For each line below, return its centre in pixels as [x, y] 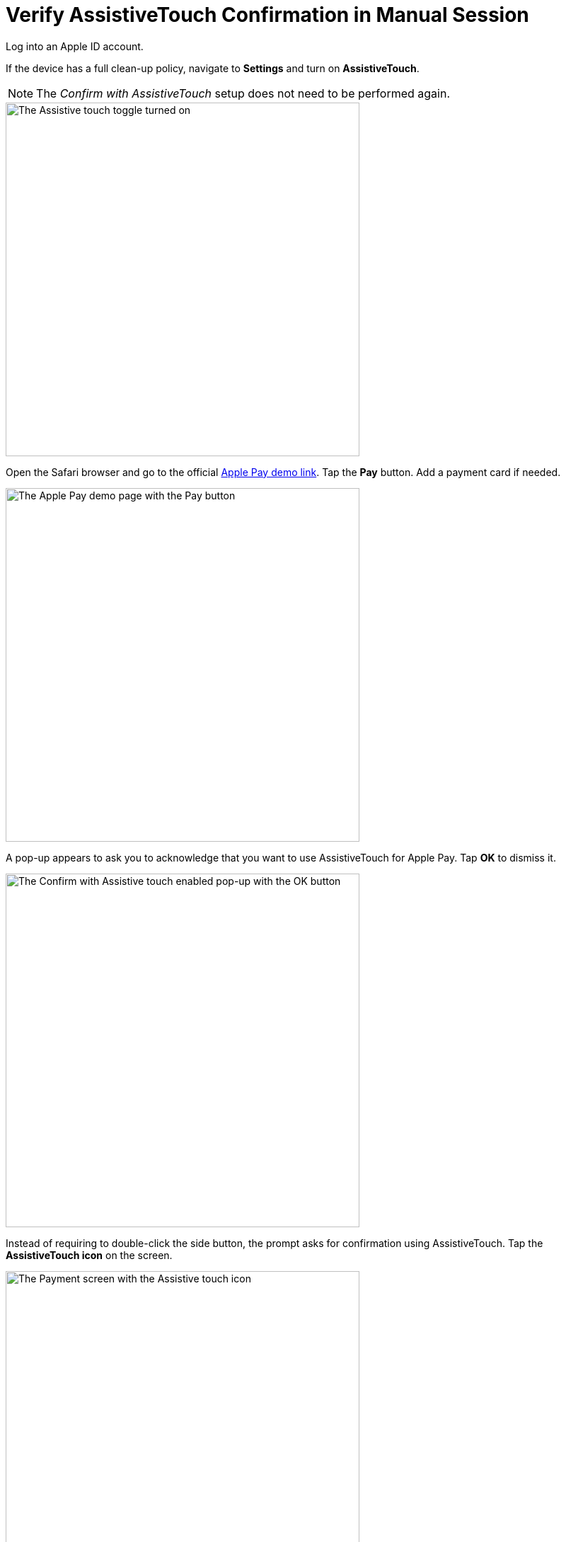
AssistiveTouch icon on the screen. [89, 1255]
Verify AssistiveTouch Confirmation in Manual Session [267, 15]
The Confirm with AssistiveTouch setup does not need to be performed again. [243, 93]
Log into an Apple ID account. [75, 46]
